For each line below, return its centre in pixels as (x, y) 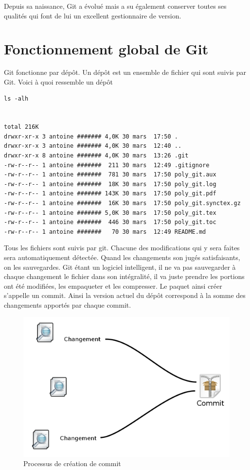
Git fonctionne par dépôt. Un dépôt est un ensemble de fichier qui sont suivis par (125, 72)
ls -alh (16, 98)
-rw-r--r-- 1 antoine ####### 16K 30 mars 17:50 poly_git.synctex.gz (122, 203)
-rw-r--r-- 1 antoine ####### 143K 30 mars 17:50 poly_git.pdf (110, 194)
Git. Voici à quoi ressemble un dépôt (58, 81)
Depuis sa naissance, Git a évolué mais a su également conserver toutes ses (115, 6)
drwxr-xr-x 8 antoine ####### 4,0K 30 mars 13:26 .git (96, 156)
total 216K (21, 127)
